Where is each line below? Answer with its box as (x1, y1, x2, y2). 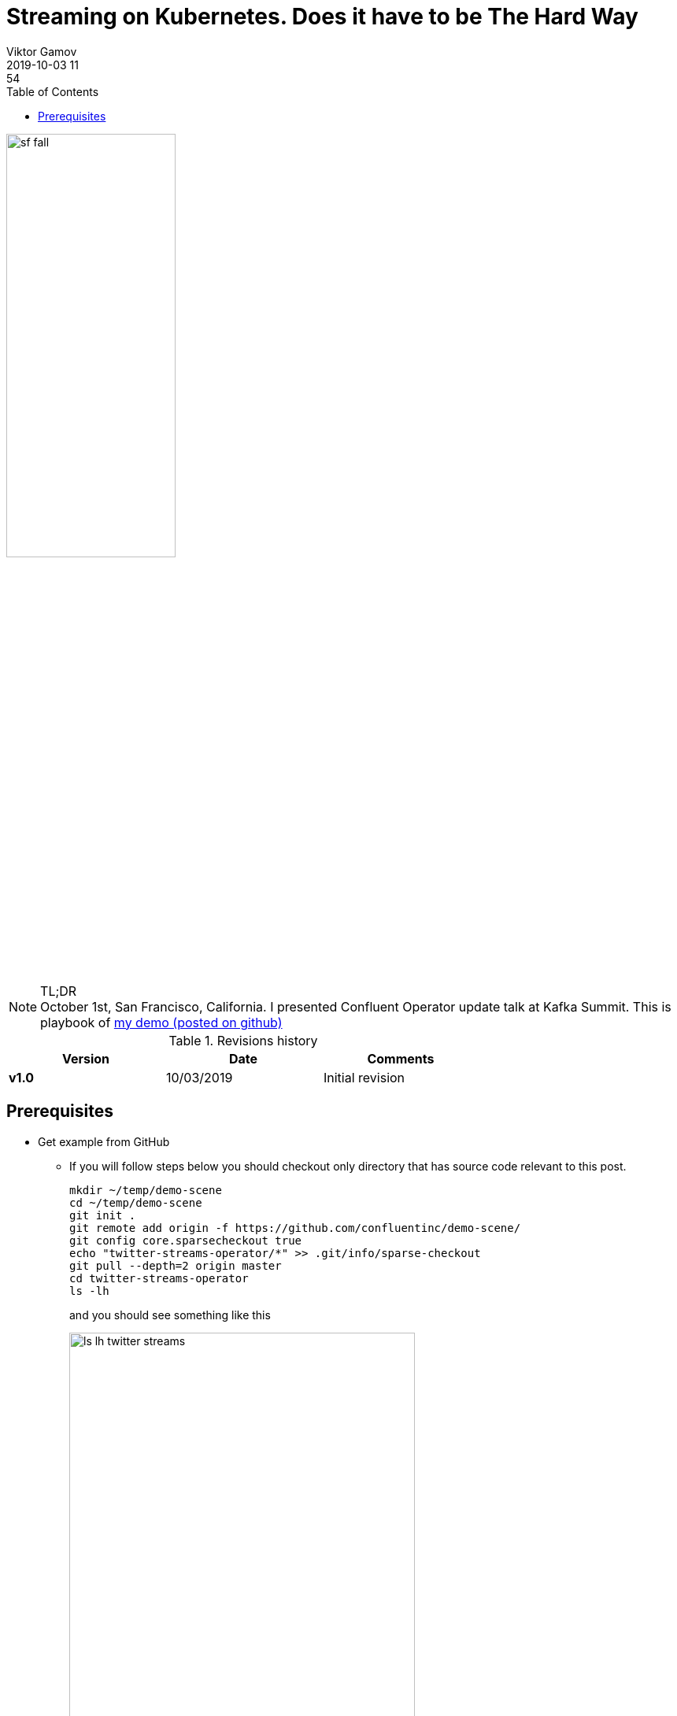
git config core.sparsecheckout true (69, 1233, 302, 1247)
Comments (367, 1050, 435, 1067)
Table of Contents (6, 84, 99, 98)
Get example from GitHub (38, 1134, 170, 1148)
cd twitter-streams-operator (69, 1271, 249, 1285)
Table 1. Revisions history (168, 1032, 318, 1048)
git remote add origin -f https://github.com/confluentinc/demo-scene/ (69, 1221, 521, 1234)
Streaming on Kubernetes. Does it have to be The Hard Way (6, 3, 638, 30)
